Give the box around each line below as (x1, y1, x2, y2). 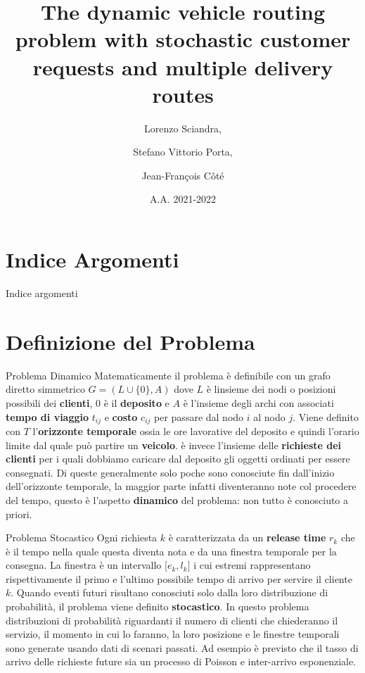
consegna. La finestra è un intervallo (6, 558, 162, 572)
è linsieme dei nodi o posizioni (206, 382, 336, 396)
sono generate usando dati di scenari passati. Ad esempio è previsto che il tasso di (6, 640, 359, 655)
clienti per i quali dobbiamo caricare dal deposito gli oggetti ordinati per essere (6, 451, 350, 466)
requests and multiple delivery (32, 52, 333, 81)
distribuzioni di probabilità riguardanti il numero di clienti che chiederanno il (6, 612, 338, 627)
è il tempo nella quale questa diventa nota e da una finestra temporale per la (6, 543, 337, 558)
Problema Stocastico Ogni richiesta (6, 530, 158, 545)
